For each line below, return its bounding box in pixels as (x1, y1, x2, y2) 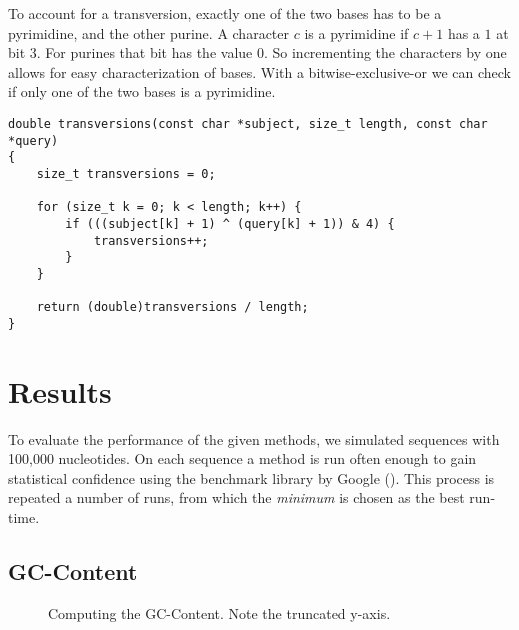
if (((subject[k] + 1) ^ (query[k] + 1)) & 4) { (65, 216, 395, 231)
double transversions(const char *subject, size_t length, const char (8, 116, 488, 131)
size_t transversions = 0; (36, 166, 216, 181)
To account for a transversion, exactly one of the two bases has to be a (8, 3, 442, 23)
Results (8, 370, 112, 411)
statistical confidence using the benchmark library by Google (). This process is (8, 467, 495, 488)
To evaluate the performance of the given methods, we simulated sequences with (8, 428, 500, 449)
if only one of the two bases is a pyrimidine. (8, 81, 276, 102)
